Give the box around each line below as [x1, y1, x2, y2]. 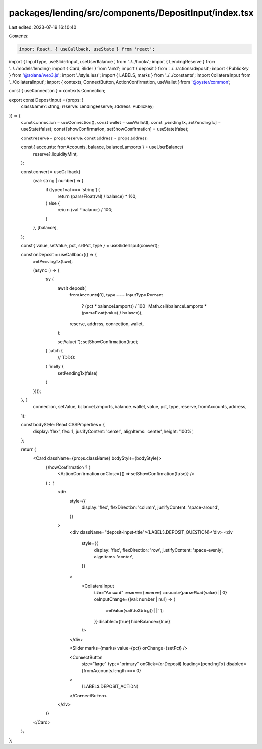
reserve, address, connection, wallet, [69, 321, 144, 327]
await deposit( [57, 285, 86, 291]
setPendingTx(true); [33, 258, 73, 264]
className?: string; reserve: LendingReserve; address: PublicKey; [21, 104, 154, 109]
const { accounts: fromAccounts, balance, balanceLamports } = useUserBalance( [21, 144, 184, 150]
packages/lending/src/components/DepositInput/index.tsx [9, 7, 254, 18]
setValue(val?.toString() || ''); [106, 608, 164, 613]
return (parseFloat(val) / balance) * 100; [57, 193, 137, 199]
